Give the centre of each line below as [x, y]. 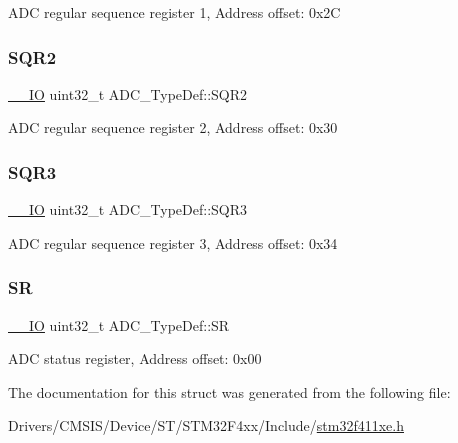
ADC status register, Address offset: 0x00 [135, 358]
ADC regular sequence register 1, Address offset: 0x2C [174, 12]
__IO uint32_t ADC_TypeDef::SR [119, 324]
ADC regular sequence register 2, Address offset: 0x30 [173, 127]
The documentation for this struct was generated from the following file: [229, 391]
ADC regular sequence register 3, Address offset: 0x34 [173, 242]
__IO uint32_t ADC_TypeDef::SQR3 [128, 209]
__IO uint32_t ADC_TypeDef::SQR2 [128, 93]
